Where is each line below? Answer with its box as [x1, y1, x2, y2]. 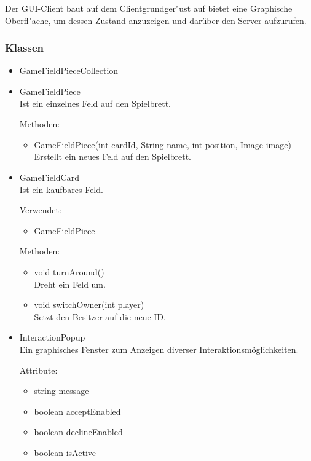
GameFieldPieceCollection [19, 64, 119, 77]
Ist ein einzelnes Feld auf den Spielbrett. [19, 97, 171, 109]
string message [34, 384, 89, 397]
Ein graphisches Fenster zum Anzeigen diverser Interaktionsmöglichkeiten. [19, 342, 299, 355]
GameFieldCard [19, 170, 79, 183]
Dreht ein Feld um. [34, 277, 106, 290]
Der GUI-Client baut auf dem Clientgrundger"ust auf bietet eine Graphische [5, 2, 293, 14]
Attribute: [19, 363, 58, 376]
